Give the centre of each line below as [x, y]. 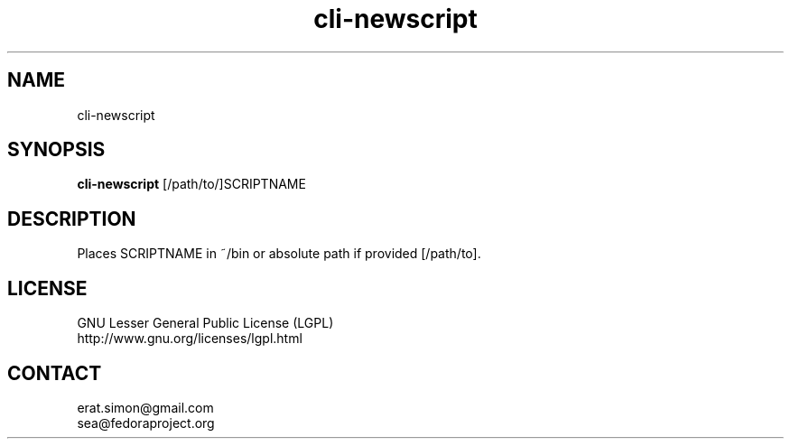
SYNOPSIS [56, 150]
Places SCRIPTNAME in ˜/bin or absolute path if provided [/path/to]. [279, 254]
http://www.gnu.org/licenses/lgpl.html [190, 339]
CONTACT [55, 373]
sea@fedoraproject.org [146, 423]
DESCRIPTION [72, 218]
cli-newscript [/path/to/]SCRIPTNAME [191, 184]
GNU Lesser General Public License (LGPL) [205, 323]
